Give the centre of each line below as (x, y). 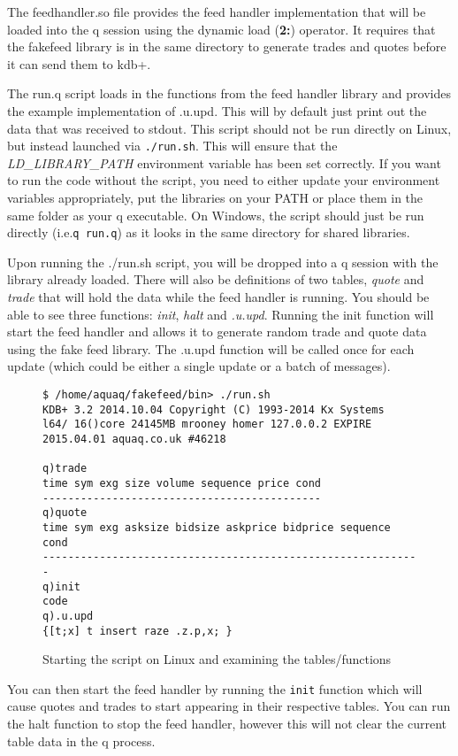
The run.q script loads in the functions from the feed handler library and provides (229, 93)
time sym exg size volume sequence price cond (182, 483)
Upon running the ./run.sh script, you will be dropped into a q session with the (223, 262)
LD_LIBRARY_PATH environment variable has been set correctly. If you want (224, 162)
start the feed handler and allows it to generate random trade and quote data (217, 332)
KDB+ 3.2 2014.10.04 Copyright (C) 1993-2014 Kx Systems (214, 409)
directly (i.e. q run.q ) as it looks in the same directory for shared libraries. (209, 232)
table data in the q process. (81, 741)
